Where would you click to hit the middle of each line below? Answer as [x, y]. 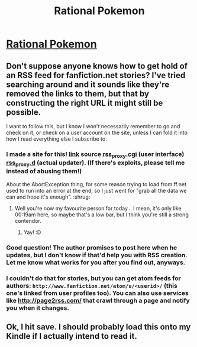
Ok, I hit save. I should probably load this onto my [98, 327]
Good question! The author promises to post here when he [92, 248]
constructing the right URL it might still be [85, 103]
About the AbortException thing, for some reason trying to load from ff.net [96, 184]
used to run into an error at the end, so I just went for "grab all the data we [96, 190]
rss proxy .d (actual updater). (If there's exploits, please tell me [96, 163]
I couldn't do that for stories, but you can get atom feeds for [94, 278]
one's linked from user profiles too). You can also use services [98, 293]
